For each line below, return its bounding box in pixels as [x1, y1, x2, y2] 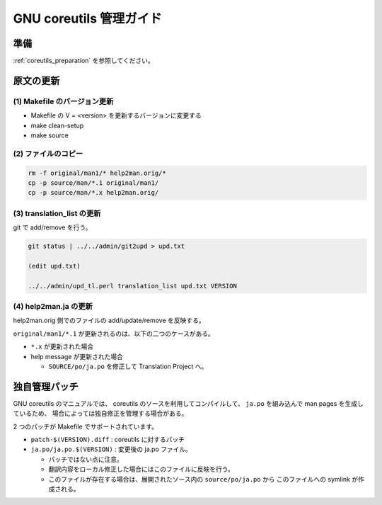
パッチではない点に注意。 [48, 455, 123, 463]
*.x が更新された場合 [30, 342, 94, 351]
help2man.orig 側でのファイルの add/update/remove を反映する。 [13, 316, 205, 325]
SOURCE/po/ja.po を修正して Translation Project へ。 [48, 362, 208, 370]
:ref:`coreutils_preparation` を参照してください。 [13, 57, 155, 65]
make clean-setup [30, 121, 84, 130]
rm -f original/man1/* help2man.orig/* [28, 169, 166, 177]
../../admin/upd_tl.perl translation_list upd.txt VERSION [28, 282, 237, 290]
